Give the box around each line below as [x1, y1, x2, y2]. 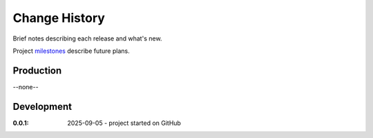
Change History [12, 10, 105, 25]
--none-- [12, 82, 39, 91]
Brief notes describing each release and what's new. [12, 34, 162, 43]
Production [12, 65, 62, 76]
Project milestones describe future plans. [12, 47, 131, 55]
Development [12, 100, 73, 113]
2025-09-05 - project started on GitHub [67, 119, 181, 127]
